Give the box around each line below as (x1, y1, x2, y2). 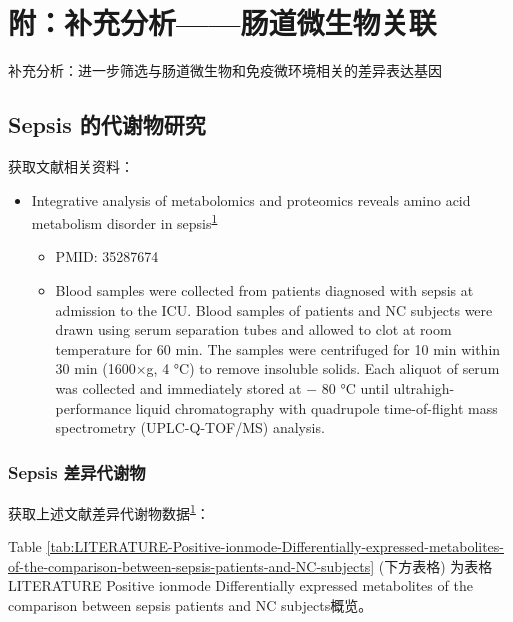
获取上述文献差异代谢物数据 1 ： (8, 499, 210, 523)
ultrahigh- (393, 377, 455, 398)
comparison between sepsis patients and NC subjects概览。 (8, 594, 373, 615)
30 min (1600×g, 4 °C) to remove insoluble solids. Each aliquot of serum (55, 358, 500, 379)
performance (55, 397, 132, 418)
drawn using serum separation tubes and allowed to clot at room (55, 319, 452, 340)
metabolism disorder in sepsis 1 (31, 210, 218, 233)
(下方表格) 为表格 (378, 555, 493, 576)
